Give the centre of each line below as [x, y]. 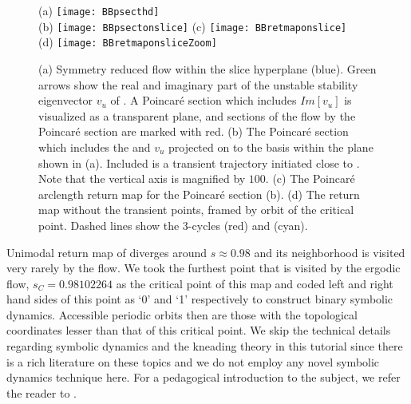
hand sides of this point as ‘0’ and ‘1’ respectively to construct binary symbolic [200, 299]
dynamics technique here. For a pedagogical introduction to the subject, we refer [204, 377]
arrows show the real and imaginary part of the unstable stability [198, 84]
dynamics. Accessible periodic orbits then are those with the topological [182, 314]
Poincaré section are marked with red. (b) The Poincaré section [194, 131]
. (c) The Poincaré [310, 178]
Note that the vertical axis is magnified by [142, 178]
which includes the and [95, 147]
